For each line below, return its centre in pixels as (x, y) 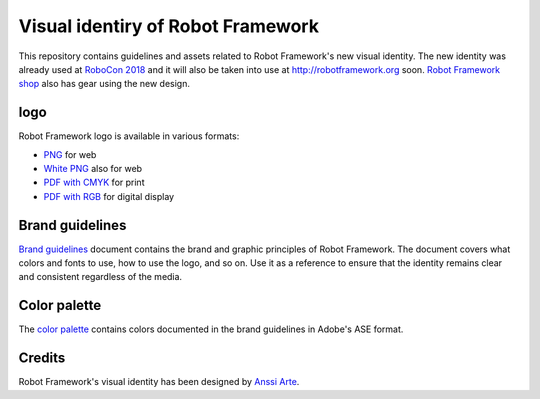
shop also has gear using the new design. (104, 84)
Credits (42, 358)
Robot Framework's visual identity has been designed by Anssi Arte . (159, 382)
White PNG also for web (93, 169)
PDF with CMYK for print (94, 182)
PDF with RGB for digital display (109, 196)
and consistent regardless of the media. (100, 277)
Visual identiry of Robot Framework (169, 26)
